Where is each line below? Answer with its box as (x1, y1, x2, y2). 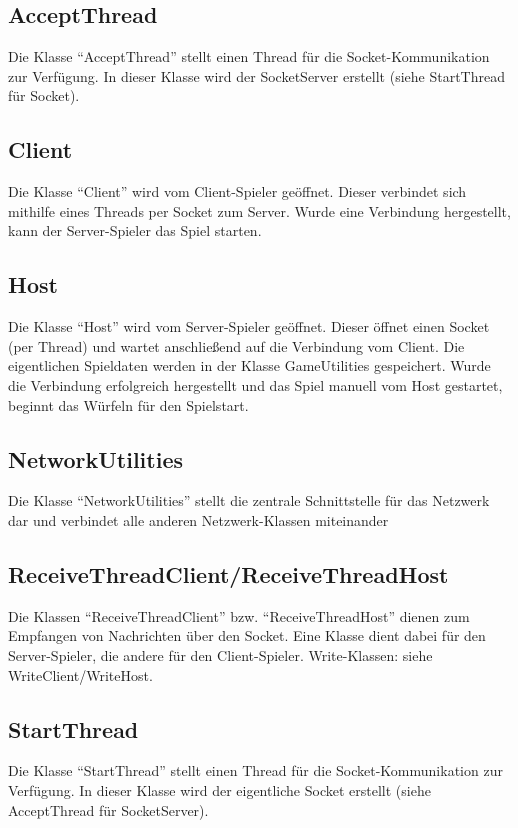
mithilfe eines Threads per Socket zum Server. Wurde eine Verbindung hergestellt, (8, 200, 511, 221)
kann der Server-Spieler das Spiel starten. (8, 220, 262, 241)
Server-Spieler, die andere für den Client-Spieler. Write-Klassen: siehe (8, 644, 433, 665)
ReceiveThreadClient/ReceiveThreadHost (8, 558, 449, 589)
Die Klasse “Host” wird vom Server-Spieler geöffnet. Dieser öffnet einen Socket (8, 316, 490, 337)
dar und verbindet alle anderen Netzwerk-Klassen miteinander (8, 509, 389, 530)
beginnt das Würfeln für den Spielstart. (8, 394, 249, 415)
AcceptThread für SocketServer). (8, 799, 209, 820)
